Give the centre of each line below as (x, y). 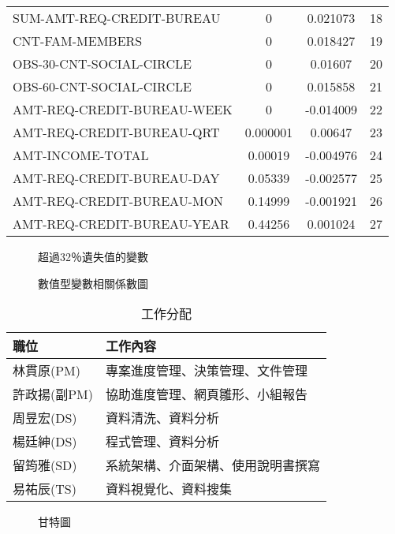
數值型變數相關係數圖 (93, 283)
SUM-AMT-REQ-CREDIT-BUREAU (117, 18)
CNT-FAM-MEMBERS (78, 41)
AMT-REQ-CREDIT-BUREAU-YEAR (121, 224)
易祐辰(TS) (45, 489)
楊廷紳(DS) (45, 442)
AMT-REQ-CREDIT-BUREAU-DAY (116, 178)
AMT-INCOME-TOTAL (81, 155)
